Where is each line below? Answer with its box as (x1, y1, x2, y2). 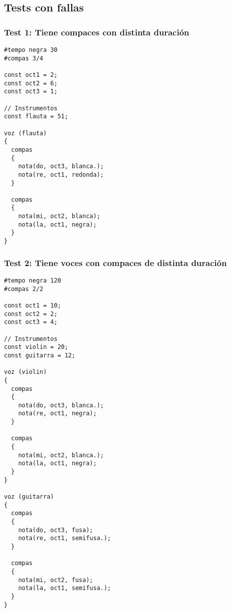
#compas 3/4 (4, 54, 43, 62)
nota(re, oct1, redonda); (18, 171, 104, 178)
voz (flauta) (4, 129, 47, 137)
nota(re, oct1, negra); (18, 410, 97, 417)
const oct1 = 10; (4, 302, 61, 309)
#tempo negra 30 (4, 46, 58, 53)
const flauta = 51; (4, 113, 68, 120)
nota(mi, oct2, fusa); (18, 576, 93, 584)
